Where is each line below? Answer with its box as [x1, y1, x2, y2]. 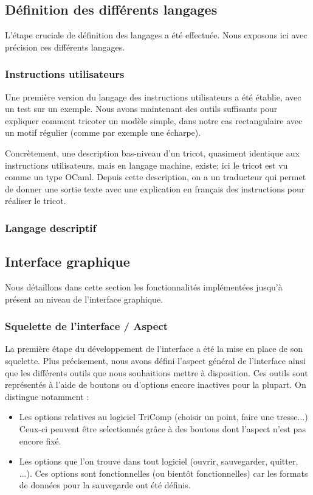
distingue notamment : [5, 390, 89, 402]
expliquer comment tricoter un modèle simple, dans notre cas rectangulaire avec [5, 114, 303, 127]
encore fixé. [19, 434, 61, 447]
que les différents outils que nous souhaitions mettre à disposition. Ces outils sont [5, 366, 308, 379]
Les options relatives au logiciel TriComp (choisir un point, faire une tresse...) [19, 410, 308, 423]
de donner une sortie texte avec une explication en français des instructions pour [5, 182, 305, 195]
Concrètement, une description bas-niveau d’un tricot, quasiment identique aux [5, 146, 300, 159]
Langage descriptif [5, 220, 97, 235]
